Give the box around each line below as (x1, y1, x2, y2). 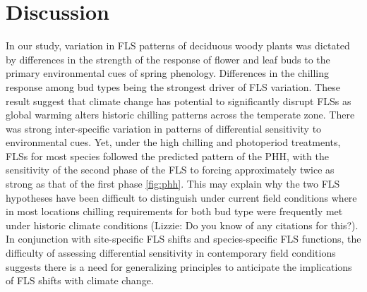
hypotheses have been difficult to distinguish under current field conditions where (6, 190, 357, 205)
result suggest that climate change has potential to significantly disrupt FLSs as (6, 93, 351, 108)
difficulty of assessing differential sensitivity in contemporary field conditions (6, 245, 336, 260)
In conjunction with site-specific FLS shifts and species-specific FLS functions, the (6, 231, 361, 246)
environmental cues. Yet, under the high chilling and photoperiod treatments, (6, 135, 341, 150)
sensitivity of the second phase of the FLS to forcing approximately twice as (6, 162, 335, 177)
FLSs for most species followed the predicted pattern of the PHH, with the (6, 148, 329, 163)
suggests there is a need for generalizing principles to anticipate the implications (6, 259, 352, 274)
